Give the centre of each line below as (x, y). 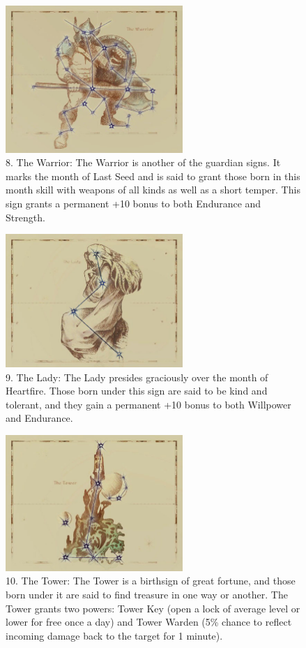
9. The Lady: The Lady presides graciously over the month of (137, 377)
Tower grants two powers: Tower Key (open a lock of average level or (153, 608)
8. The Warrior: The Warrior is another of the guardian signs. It (143, 162)
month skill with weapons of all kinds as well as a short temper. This (153, 190)
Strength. (25, 217)
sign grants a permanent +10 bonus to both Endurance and (133, 204)
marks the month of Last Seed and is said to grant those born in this (153, 176)
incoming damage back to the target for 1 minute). (114, 635)
